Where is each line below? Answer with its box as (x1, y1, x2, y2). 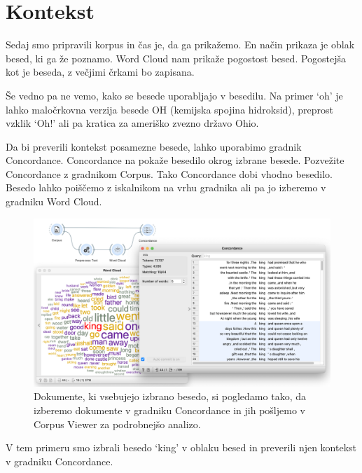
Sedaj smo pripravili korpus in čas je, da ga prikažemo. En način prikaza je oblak (6, 37, 355, 52)
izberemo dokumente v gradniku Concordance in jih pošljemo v (34, 403, 305, 417)
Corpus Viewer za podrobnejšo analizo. (34, 416, 201, 431)
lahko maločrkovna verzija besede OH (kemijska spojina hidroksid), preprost (6, 102, 334, 116)
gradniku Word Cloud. (6, 194, 102, 209)
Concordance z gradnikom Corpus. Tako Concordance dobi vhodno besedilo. (6, 166, 333, 181)
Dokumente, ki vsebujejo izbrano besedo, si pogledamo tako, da (34, 389, 306, 404)
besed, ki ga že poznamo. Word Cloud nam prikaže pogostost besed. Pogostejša (6, 50, 347, 65)
